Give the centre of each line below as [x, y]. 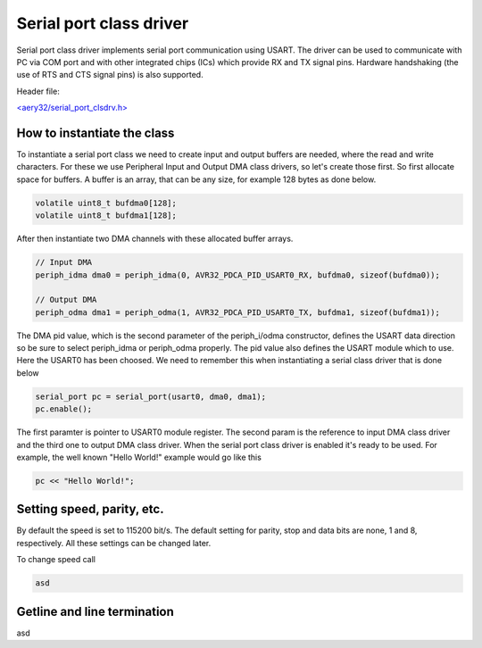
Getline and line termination [95, 611]
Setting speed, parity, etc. [90, 509]
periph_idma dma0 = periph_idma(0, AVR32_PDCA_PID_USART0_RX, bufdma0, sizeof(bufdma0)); [238, 275]
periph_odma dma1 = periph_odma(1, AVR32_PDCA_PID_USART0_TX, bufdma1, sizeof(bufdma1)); [238, 312]
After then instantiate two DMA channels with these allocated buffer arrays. [155, 239]
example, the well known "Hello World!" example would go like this [139, 457]
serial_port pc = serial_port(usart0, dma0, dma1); [151, 396]
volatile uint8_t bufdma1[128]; [106, 216]
